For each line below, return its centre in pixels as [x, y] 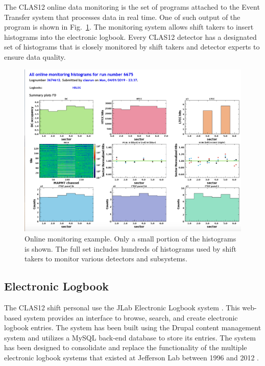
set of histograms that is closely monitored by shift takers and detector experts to [132, 47]
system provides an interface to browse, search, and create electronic [131, 317]
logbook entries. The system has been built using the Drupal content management [133, 327]
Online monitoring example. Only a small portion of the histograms [130, 239]
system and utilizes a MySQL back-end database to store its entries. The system [130, 337]
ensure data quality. [35, 56]
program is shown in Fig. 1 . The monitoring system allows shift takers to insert [129, 27]
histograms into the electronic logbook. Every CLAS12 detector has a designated [130, 36]
